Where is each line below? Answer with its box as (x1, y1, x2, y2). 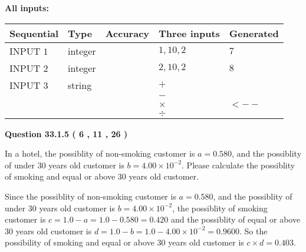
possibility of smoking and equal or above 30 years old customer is (5, 236, 244, 248)
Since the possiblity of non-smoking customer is (5, 190, 176, 202)
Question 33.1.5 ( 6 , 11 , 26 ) (5, 127, 128, 140)
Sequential (9, 26, 59, 40)
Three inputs (159, 26, 220, 40)
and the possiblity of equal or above (171, 213, 301, 226)
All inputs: (5, 2, 49, 14)
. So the (239, 224, 268, 237)
